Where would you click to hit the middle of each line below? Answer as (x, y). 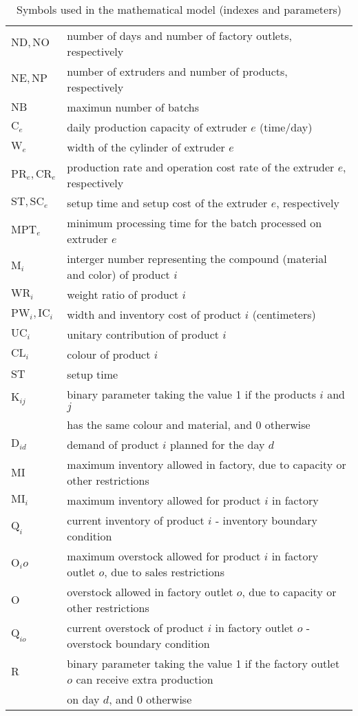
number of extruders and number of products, (177, 71)
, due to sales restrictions (164, 572)
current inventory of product (136, 520)
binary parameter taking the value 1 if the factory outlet (203, 663)
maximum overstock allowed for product (164, 556)
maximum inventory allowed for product (164, 500)
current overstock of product (136, 628)
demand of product (113, 444)
